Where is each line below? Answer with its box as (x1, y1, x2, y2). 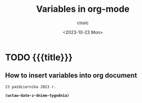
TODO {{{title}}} (5, 52, 73, 63)
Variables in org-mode (36, 3, 130, 15)
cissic (77, 20, 89, 26)
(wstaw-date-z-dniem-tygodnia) (5, 93, 70, 98)
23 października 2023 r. (5, 84, 56, 89)
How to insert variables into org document (5, 71, 137, 80)
